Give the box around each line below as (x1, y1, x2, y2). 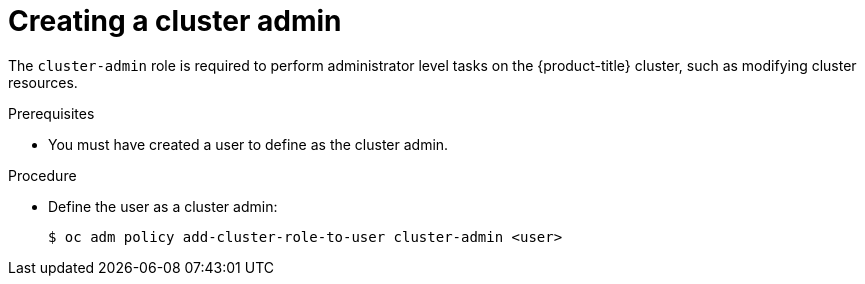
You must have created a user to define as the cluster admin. (48, 135, 449, 153)
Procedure (8, 166, 77, 184)
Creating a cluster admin (8, 4, 342, 38)
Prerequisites (8, 104, 95, 122)
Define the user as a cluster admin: (48, 197, 278, 215)
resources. (8, 73, 78, 91)
